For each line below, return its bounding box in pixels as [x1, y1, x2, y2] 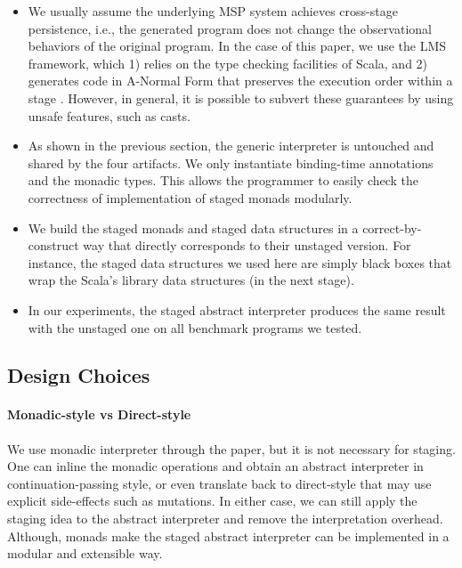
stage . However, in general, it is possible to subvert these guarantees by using [28, 88, 454, 107]
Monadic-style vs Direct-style [7, 405, 191, 424]
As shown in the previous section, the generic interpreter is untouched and [28, 136, 434, 155]
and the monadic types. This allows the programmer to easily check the [28, 171, 419, 190]
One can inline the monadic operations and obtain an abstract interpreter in [7, 457, 424, 475]
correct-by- [362, 218, 422, 237]
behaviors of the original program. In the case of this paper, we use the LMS [28, 37, 447, 55]
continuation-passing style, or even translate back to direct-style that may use [7, 474, 432, 492]
